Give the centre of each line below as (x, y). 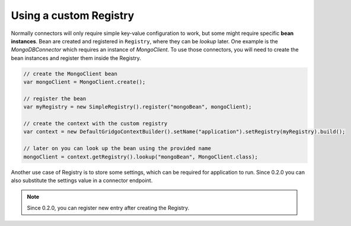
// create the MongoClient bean (71, 74)
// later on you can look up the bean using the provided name (117, 149)
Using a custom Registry (73, 15)
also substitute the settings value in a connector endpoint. (82, 180)
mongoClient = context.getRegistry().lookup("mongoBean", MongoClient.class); (141, 157)
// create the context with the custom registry (95, 124)
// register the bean (55, 98)
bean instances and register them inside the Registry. (76, 58)
